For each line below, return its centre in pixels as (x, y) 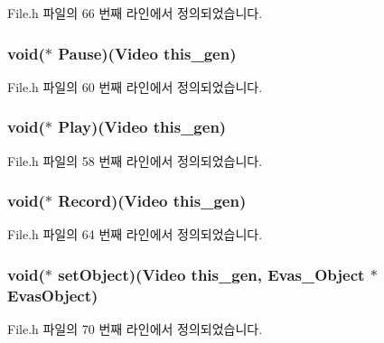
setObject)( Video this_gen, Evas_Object (211, 274)
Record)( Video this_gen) (152, 201)
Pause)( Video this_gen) (147, 53)
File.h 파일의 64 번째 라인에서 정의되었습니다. (135, 234)
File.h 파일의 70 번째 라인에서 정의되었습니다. (135, 329)
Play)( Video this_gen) (142, 127)
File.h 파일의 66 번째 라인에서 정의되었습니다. (135, 13)
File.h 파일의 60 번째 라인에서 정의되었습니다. (135, 86)
